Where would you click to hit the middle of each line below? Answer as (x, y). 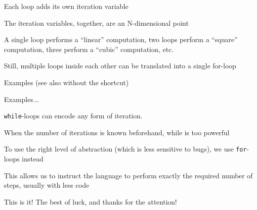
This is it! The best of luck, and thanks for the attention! (90, 201)
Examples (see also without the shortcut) (66, 82)
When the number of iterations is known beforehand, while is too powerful (117, 132)
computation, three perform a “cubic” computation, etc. (89, 49)
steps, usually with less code (47, 185)
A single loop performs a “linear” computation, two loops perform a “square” (121, 39)
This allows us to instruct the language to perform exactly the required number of (128, 175)
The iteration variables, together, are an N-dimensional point (96, 23)
